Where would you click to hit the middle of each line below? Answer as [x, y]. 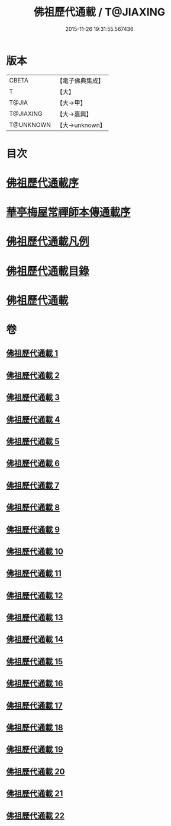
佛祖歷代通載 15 [35, 661]
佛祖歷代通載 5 [33, 441]
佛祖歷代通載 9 [33, 529]
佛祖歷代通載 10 [35, 551]
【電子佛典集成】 [80, 81]
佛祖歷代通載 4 [33, 420]
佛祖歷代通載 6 [33, 463]
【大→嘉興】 [74, 114]
